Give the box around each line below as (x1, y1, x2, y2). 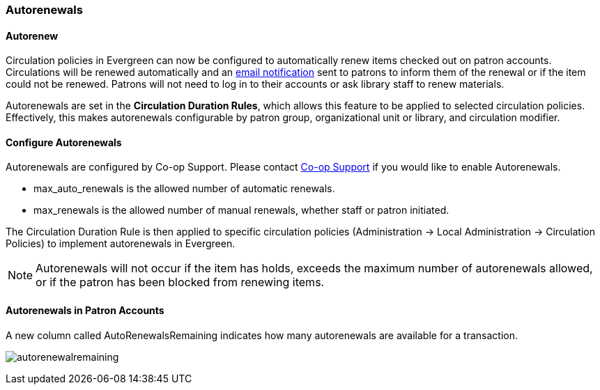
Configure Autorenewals (6, 136, 122, 148)
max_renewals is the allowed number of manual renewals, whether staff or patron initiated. (33, 204, 449, 217)
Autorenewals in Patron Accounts (6, 304, 164, 317)
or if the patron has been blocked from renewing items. (36, 275, 325, 290)
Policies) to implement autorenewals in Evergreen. (6, 237, 236, 250)
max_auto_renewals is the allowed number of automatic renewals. (33, 182, 335, 195)
